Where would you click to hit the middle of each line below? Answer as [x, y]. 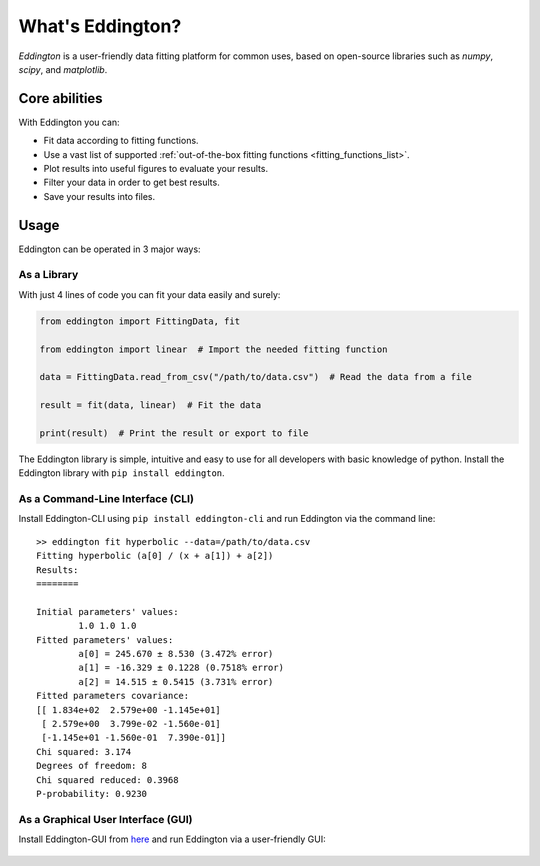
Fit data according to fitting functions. [121, 141]
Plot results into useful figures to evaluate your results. [156, 169]
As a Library [48, 275]
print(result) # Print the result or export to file [174, 433]
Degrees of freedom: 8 [92, 766]
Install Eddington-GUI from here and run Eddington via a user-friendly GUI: [172, 839]
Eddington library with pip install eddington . [121, 473]
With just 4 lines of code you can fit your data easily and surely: [149, 294]
